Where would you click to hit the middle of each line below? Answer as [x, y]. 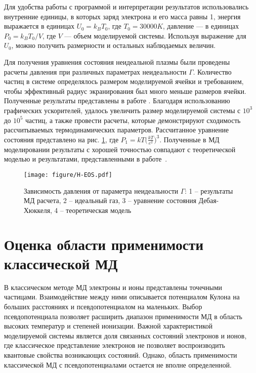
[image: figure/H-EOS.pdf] [68, 175]
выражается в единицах [39, 26]
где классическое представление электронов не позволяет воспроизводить [115, 345]
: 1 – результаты [209, 190]
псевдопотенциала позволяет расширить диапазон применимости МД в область [123, 316]
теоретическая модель [99, 210]
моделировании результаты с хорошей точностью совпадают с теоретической [120, 149]
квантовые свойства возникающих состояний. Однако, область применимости [121, 354]
